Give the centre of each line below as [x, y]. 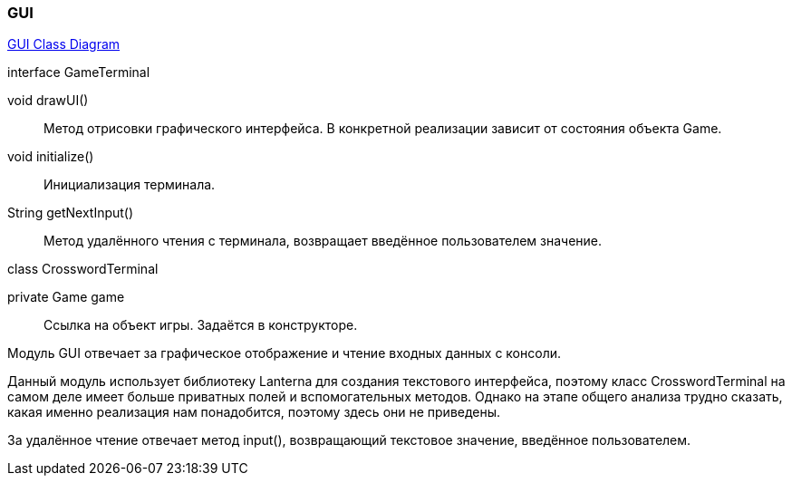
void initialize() [51, 157]
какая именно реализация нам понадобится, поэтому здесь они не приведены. [254, 412]
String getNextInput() [71, 213]
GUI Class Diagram [64, 44]
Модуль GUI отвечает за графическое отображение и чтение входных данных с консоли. [285, 353]
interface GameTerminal [79, 72]
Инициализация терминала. [130, 185]
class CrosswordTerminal [83, 269]
